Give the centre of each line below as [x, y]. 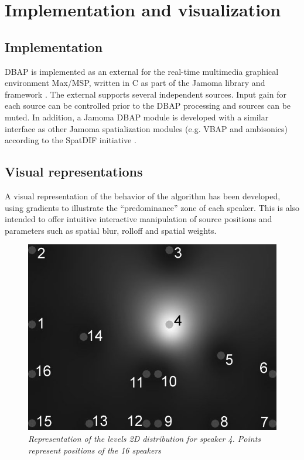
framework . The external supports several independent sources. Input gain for [146, 94]
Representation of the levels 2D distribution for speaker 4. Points [145, 438]
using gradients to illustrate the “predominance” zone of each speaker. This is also [152, 207]
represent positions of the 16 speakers [95, 450]
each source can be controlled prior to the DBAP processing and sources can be [148, 106]
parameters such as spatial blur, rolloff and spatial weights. [111, 230]
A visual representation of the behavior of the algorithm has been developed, [143, 196]
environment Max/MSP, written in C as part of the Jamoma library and [135, 83]
